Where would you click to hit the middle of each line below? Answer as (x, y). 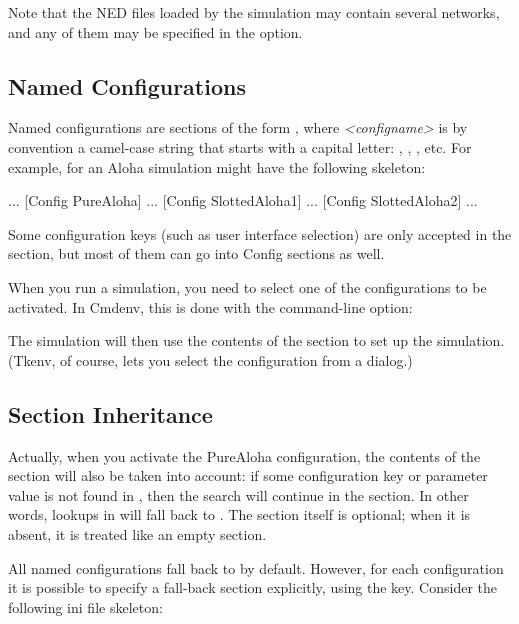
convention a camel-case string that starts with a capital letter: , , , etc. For (240, 146)
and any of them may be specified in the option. (155, 31)
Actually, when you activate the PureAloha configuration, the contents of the (244, 455)
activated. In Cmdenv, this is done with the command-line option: (210, 306)
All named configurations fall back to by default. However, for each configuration (256, 567)
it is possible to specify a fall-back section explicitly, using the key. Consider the (253, 587)
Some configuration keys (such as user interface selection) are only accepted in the (260, 233)
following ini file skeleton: (85, 606)
